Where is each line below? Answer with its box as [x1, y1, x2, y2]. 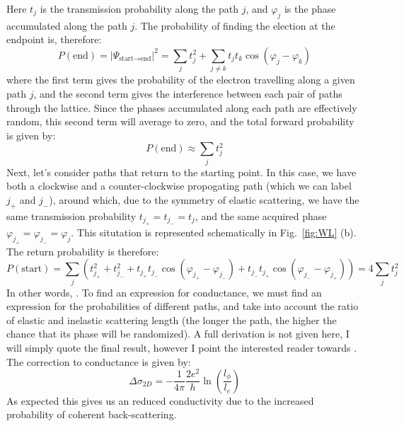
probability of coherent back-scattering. [6, 407, 177, 422]
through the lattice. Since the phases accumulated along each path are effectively [6, 100, 357, 115]
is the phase [284, 1, 336, 16]
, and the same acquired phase [195, 208, 327, 223]
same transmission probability [6, 208, 137, 223]
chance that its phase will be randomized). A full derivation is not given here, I [6, 326, 350, 341]
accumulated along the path [6, 18, 127, 33]
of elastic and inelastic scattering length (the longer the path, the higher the [6, 312, 337, 327]
